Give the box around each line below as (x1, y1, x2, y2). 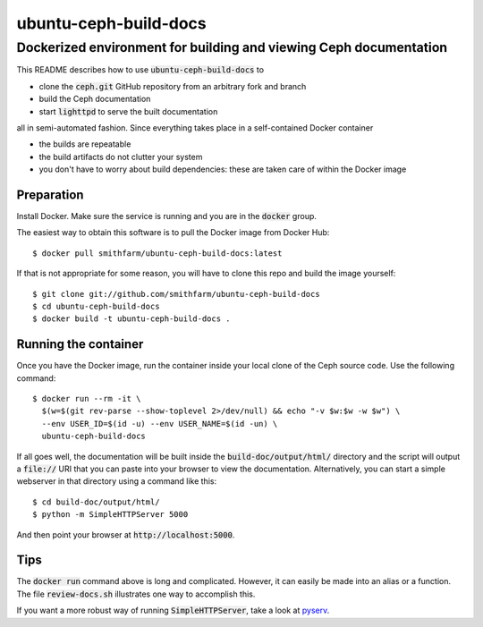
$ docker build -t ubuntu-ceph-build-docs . (32, 314, 232, 324)
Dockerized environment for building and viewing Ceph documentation (16, 39, 448, 55)
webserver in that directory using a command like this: (16, 476, 217, 487)
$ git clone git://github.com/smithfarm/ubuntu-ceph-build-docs (32, 289, 321, 299)
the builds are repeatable (38, 139, 131, 149)
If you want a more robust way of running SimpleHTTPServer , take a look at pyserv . (16, 605, 330, 616)
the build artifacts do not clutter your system (38, 151, 203, 162)
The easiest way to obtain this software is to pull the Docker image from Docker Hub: (16, 227, 330, 238)
